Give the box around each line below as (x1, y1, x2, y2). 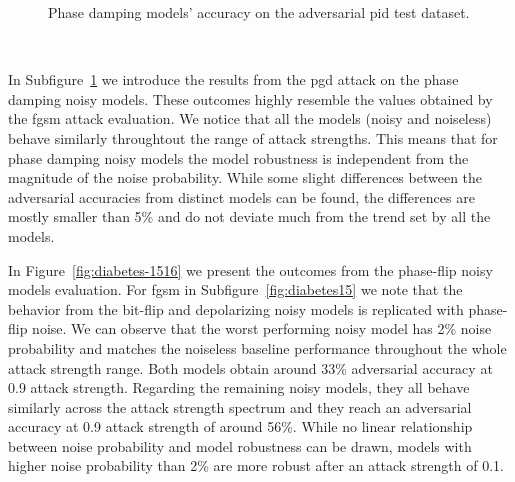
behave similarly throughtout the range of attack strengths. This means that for (8, 127, 498, 148)
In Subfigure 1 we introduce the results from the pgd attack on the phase (8, 69, 459, 90)
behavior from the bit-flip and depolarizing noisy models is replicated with (8, 298, 464, 319)
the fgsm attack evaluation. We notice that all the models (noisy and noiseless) (8, 108, 492, 129)
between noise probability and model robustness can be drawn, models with (8, 435, 472, 456)
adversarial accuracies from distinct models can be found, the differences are (8, 186, 475, 207)
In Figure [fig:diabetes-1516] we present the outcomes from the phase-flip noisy (8, 259, 493, 280)
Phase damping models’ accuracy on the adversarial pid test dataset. (48, 2, 470, 22)
